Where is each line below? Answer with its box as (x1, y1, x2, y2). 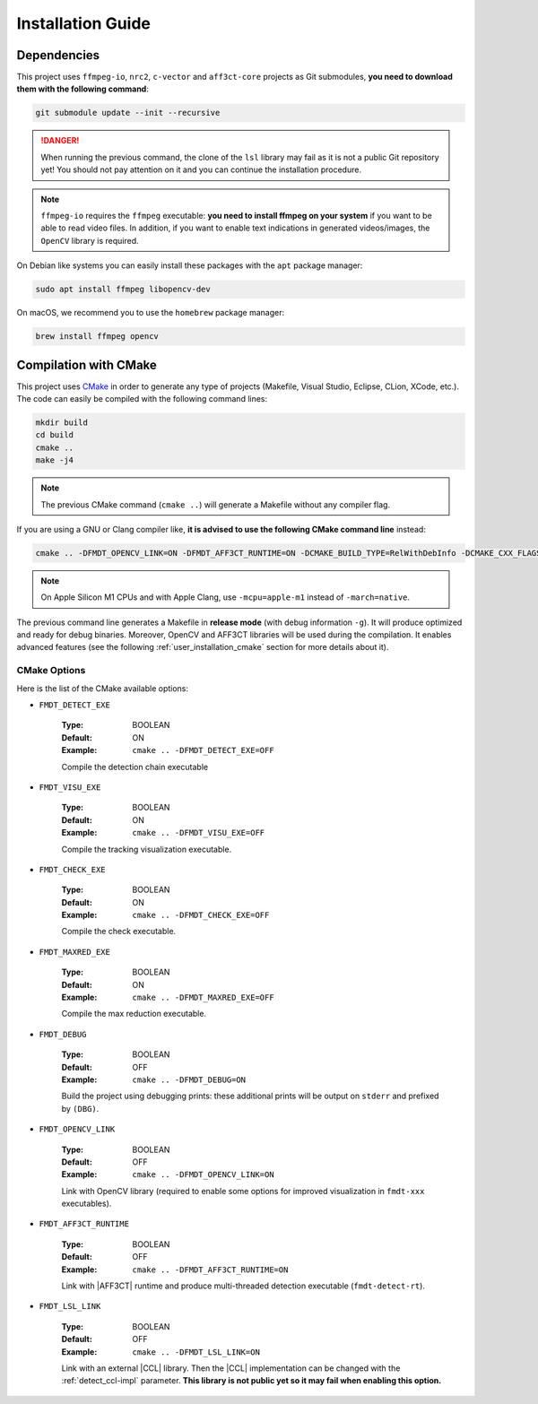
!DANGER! (40, 135, 80, 146)
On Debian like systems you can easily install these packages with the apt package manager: (16, 260, 363, 271)
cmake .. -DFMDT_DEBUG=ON (132, 1074, 247, 1085)
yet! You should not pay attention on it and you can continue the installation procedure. (40, 164, 362, 175)
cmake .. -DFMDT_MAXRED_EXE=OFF (132, 992, 274, 1003)
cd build (35, 430, 74, 440)
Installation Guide (16, 13, 152, 33)
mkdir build (35, 417, 89, 428)
